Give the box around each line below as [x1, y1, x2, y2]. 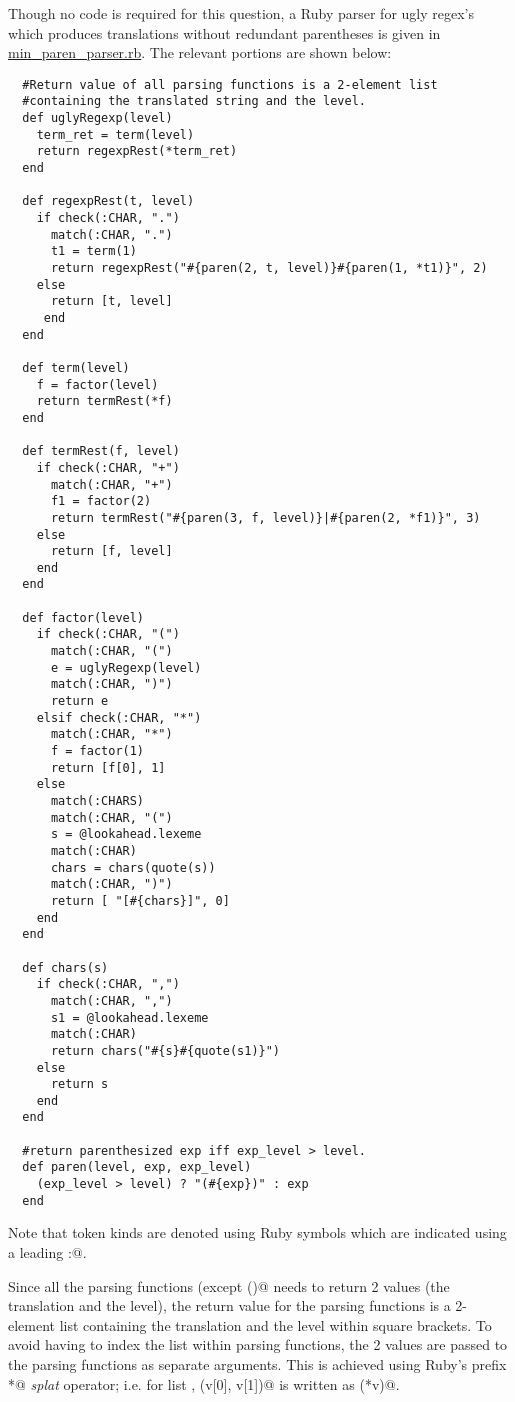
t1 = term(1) [50, 244, 137, 259]
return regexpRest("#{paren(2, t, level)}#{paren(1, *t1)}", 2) [50, 261, 488, 275]
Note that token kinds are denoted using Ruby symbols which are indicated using [8, 1222, 507, 1243]
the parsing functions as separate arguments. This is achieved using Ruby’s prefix [8, 1353, 507, 1374]
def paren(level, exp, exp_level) [22, 1160, 252, 1175]
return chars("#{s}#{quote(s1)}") [50, 1043, 281, 1058]
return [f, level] [50, 544, 173, 559]
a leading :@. [8, 1242, 87, 1262]
